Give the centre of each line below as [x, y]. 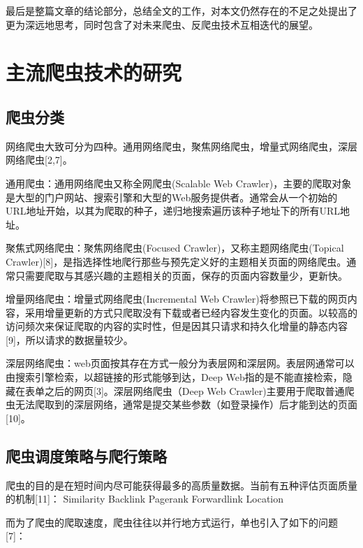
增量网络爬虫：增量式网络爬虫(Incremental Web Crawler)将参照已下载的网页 [177, 299]
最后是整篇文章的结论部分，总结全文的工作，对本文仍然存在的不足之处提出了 [181, 10]
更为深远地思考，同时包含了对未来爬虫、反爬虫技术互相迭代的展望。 [162, 24]
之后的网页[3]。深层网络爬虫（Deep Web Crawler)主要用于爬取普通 [194, 390]
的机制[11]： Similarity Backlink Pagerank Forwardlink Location [145, 499]
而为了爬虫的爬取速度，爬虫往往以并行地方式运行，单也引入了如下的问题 [172, 522]
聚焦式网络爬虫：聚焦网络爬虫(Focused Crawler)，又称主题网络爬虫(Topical [175, 248]
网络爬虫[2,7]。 [39, 160]
